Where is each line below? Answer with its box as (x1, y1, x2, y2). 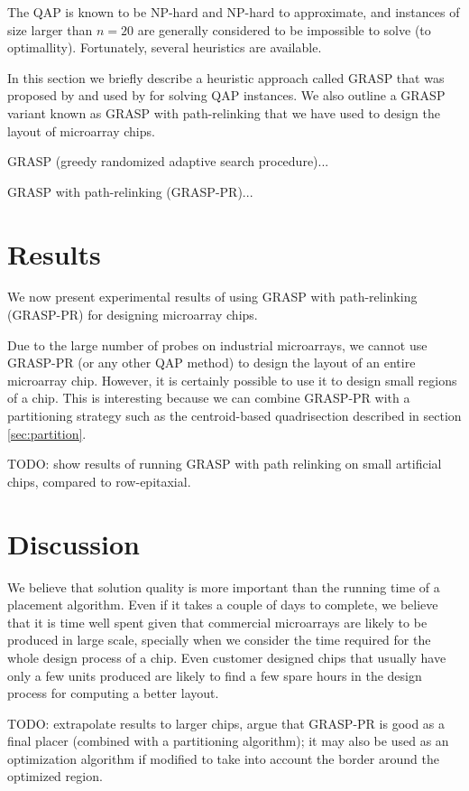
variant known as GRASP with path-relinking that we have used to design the (7, 103, 440, 122)
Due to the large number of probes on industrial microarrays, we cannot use (7, 335, 428, 354)
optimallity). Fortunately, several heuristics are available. (7, 38, 322, 57)
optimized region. (7, 767, 103, 786)
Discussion (7, 525, 140, 562)
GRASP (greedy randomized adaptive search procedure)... (7, 152, 329, 171)
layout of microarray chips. (7, 121, 155, 140)
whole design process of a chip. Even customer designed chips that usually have (7, 647, 446, 666)
